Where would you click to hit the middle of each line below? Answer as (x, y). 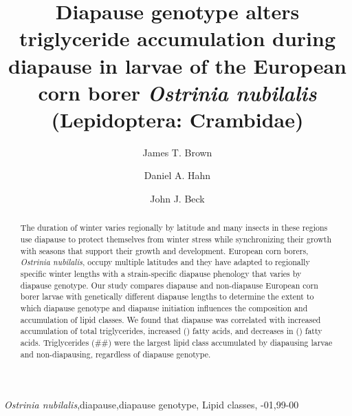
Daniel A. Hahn (177, 175)
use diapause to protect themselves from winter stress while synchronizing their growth (176, 239)
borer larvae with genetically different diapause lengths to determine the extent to (167, 297)
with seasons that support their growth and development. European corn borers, (164, 250)
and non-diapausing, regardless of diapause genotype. (115, 354)
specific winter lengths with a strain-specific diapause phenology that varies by (161, 274)
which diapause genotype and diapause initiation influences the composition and (164, 308)
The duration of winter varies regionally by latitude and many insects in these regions (174, 228)
